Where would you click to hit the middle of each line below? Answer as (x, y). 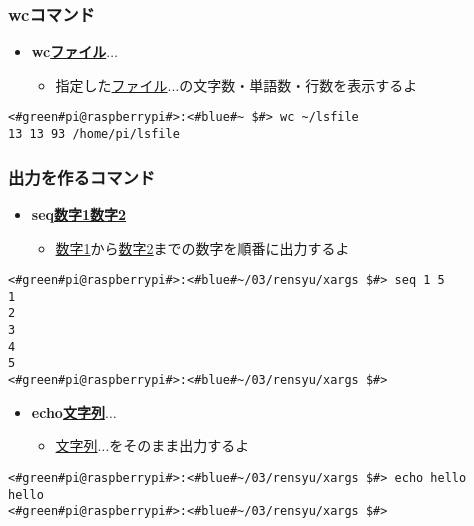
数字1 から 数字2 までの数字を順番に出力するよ (202, 247)
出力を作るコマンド (82, 176)
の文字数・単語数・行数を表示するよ (298, 84)
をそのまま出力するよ (179, 445)
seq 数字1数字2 (79, 213)
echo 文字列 (68, 411)
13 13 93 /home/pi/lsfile (94, 134)
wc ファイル (69, 51)
